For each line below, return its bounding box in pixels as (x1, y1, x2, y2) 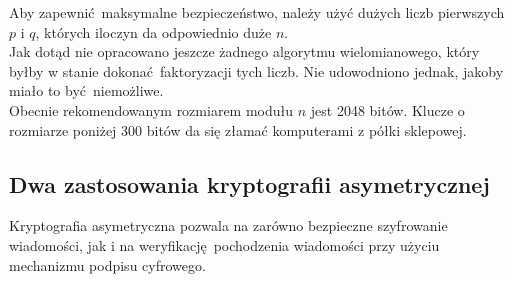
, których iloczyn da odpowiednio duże (35, 21, 272, 42)
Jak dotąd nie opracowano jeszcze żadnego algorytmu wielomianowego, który (9, 41, 480, 62)
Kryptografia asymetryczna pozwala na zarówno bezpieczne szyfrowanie (9, 215, 448, 236)
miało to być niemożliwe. (9, 80, 164, 101)
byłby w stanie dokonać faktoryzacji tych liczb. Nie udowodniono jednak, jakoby (9, 60, 504, 81)
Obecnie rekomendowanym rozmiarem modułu (9, 99, 294, 120)
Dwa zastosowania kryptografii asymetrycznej (9, 168, 490, 199)
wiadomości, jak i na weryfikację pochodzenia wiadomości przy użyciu (9, 234, 440, 255)
